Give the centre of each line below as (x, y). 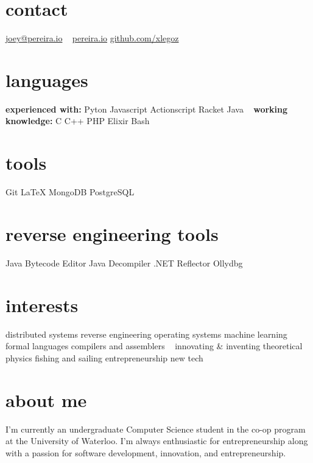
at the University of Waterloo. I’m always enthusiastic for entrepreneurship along (157, 441)
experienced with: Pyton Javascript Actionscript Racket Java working (147, 109)
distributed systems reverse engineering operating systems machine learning (146, 334)
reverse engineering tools (112, 233)
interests (42, 305)
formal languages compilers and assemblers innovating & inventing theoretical (154, 346)
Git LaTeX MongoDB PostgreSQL (70, 192)
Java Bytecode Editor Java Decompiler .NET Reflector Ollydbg (124, 263)
